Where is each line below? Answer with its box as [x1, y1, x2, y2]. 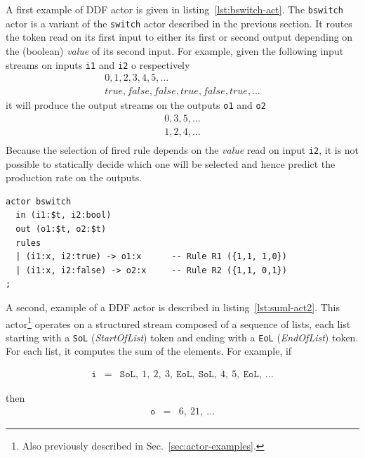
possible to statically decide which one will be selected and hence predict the [6, 156, 336, 171]
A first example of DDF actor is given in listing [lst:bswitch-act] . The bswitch [6, 2, 343, 16]
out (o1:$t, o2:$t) [15, 224, 107, 234]
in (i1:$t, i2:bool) [15, 210, 112, 221]
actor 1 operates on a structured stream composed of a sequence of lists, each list [6, 314, 351, 331]
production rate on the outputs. [6, 170, 142, 185]
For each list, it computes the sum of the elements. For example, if [6, 343, 292, 358]
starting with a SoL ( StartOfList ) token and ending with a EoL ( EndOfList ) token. [6, 329, 359, 344]
